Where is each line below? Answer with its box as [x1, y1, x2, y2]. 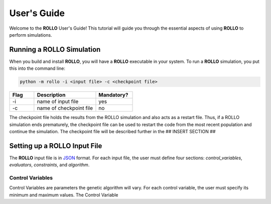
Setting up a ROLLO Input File [9, 141, 102, 150]
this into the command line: [9, 65, 65, 71]
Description [37, 91, 66, 98]
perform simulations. [9, 32, 52, 38]
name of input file [37, 98, 79, 105]
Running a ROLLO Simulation [9, 45, 101, 54]
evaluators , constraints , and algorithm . [9, 162, 90, 168]
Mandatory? [98, 91, 128, 98]
